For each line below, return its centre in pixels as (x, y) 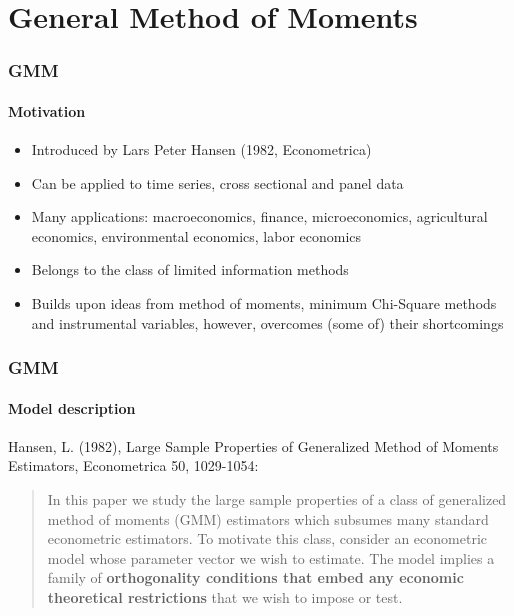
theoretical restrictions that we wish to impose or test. (225, 596)
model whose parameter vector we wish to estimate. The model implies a (271, 557)
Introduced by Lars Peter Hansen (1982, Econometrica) (201, 149)
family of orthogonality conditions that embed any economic (255, 577)
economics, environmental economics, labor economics (196, 235)
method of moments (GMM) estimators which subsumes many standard (268, 518)
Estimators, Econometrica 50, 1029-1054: (133, 465)
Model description (72, 407)
